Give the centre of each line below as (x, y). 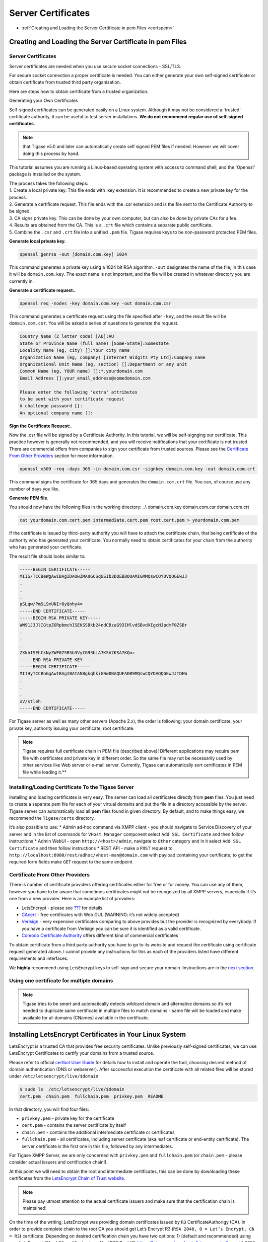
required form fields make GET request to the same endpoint (71, 862)
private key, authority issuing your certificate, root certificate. (72, 728)
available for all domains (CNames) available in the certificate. (86, 1017)
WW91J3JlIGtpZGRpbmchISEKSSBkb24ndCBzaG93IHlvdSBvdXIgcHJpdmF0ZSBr (103, 625)
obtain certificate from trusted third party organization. (65, 82)
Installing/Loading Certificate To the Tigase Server (71, 787)
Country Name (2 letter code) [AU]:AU (67, 336)
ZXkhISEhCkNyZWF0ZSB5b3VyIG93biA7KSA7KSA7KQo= (77, 653)
